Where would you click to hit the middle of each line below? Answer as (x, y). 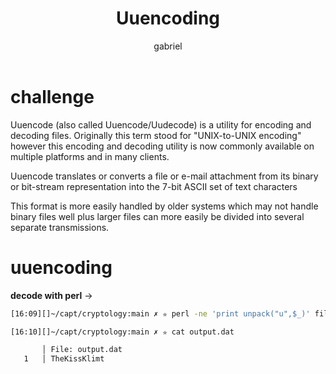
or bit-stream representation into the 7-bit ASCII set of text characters (154, 186)
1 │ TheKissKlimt (64, 359)
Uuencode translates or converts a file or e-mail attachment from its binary (164, 176)
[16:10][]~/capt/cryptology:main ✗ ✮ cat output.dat (122, 332)
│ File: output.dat (82, 350)
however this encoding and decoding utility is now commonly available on (162, 146)
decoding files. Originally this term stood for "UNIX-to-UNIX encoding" (156, 135)
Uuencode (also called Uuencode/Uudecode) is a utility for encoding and (161, 124)
